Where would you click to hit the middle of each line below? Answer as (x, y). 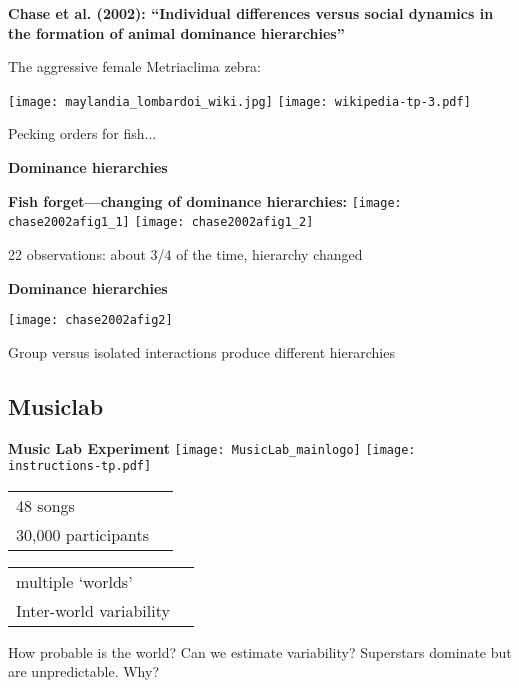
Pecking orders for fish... (82, 133)
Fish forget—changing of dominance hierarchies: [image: (205, 200)
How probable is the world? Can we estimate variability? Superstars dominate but (260, 651)
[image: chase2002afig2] (90, 320)
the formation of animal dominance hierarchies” (176, 32)
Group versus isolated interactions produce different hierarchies (201, 351)
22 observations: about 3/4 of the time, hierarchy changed (185, 253)
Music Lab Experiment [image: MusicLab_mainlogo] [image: (212, 447)
